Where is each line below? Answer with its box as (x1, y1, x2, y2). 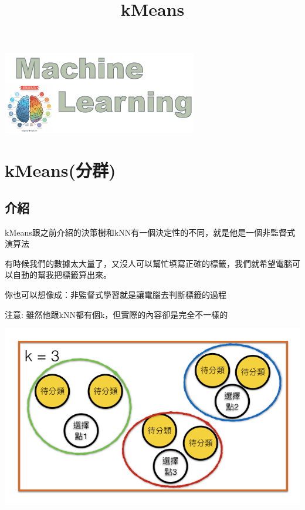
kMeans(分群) (5, 158, 116, 182)
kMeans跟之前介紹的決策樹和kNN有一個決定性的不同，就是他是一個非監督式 (5, 226, 296, 238)
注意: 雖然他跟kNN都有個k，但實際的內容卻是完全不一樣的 (5, 308, 228, 320)
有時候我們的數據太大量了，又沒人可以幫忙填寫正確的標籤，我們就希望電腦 (5, 257, 292, 269)
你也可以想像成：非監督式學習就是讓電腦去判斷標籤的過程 (5, 288, 226, 300)
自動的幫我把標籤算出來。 (12, 269, 111, 281)
